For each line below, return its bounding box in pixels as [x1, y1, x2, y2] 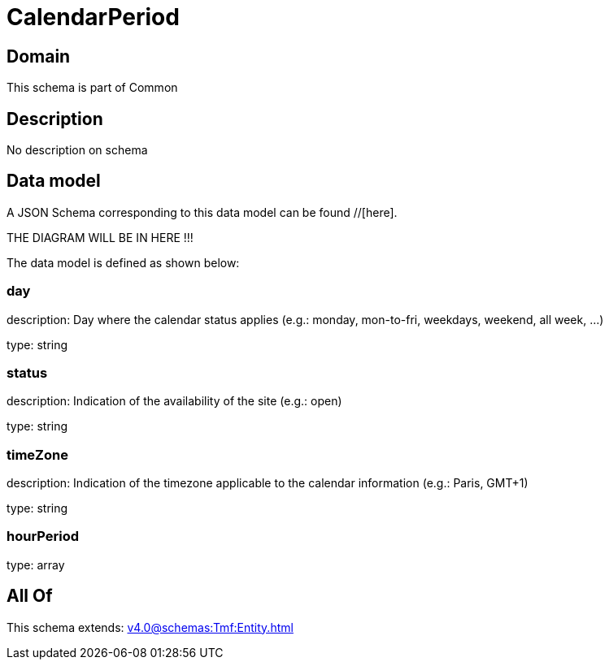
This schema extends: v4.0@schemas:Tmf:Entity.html [7, 620, 294, 634]
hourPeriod [7, 528, 80, 545]
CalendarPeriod [7, 3, 180, 31]
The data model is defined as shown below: [7, 255, 240, 270]
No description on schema [7, 143, 148, 158]
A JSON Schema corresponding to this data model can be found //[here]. [7, 205, 398, 219]
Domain [7, 45, 71, 67]
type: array [7, 557, 65, 572]
